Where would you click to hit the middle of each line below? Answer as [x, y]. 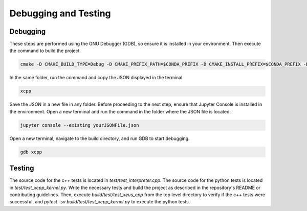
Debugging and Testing [60, 13]
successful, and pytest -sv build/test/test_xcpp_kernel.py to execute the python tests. [100, 202]
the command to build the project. [45, 51]
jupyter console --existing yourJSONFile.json [80, 125]
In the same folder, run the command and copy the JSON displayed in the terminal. [96, 78]
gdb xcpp [31, 152]
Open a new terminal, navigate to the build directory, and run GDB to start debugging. [100, 138]
